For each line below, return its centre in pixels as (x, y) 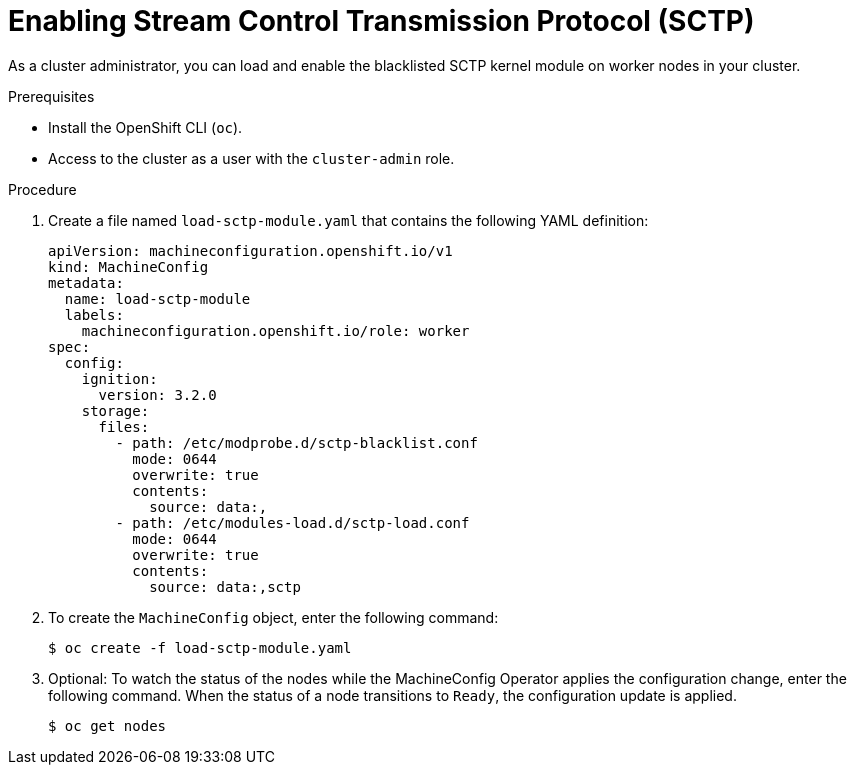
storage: (115, 410)
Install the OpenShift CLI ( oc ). (145, 127)
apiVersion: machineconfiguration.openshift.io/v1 (250, 250)
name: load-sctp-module (157, 298)
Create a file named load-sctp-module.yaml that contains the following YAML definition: (348, 220)
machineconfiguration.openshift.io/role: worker (275, 330)
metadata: (86, 282)
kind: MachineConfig (128, 266)
